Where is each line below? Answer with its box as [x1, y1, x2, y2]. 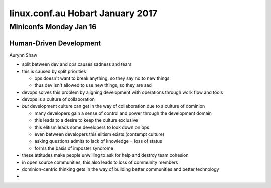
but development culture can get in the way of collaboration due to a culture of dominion [22, 103, 205, 109]
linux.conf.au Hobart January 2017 [9, 8, 158, 19]
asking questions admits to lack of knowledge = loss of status [34, 138, 163, 144]
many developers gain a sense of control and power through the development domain [34, 110, 212, 116]
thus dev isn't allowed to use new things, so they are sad [34, 82, 152, 88]
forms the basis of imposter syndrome [34, 145, 114, 151]
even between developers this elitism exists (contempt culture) [34, 131, 165, 137]
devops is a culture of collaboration [22, 96, 95, 102]
